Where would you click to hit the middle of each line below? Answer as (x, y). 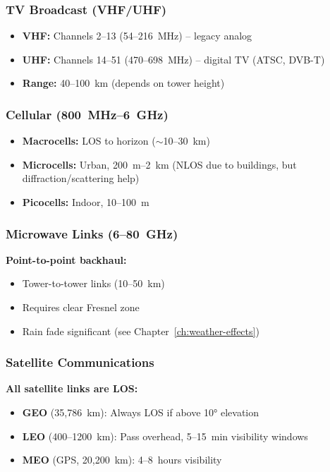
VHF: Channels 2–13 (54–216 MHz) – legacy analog (137, 36)
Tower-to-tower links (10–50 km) (93, 283)
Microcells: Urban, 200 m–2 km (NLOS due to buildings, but (159, 164)
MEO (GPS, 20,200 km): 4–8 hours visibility (122, 460)
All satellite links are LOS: (72, 388)
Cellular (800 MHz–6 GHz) (87, 114)
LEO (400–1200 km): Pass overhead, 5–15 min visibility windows (165, 436)
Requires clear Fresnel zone (81, 307)
